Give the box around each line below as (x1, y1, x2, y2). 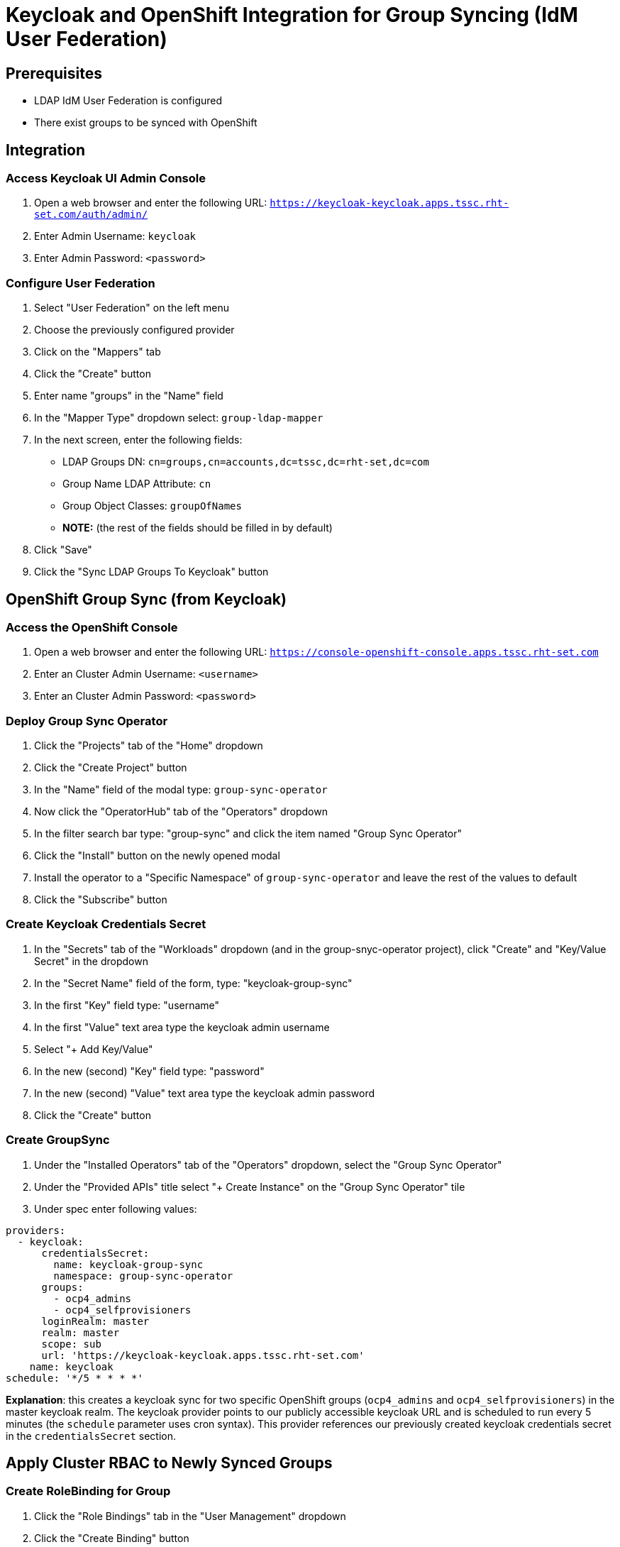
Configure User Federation (6, 275, 155, 290)
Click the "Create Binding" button (34, 1531, 189, 1544)
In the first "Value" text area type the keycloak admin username (34, 1020, 330, 1033)
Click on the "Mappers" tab (34, 346, 161, 358)
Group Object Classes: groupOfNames (62, 500, 242, 512)
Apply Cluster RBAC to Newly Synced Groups (6, 1454, 333, 1472)
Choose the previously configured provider (34, 324, 235, 336)
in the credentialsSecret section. (6, 1429, 177, 1442)
